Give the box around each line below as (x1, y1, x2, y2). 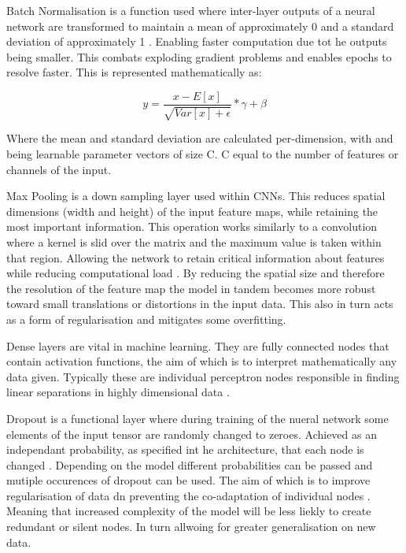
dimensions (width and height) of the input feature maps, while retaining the (6, 202, 378, 219)
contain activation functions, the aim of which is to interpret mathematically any (6, 353, 397, 369)
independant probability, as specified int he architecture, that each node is (6, 441, 364, 458)
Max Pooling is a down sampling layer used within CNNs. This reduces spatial (6, 187, 386, 204)
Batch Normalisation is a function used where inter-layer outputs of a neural (6, 2, 375, 18)
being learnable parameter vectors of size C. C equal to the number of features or (6, 146, 399, 162)
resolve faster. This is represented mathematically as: (6, 64, 262, 80)
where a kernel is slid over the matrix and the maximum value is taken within (6, 233, 382, 250)
